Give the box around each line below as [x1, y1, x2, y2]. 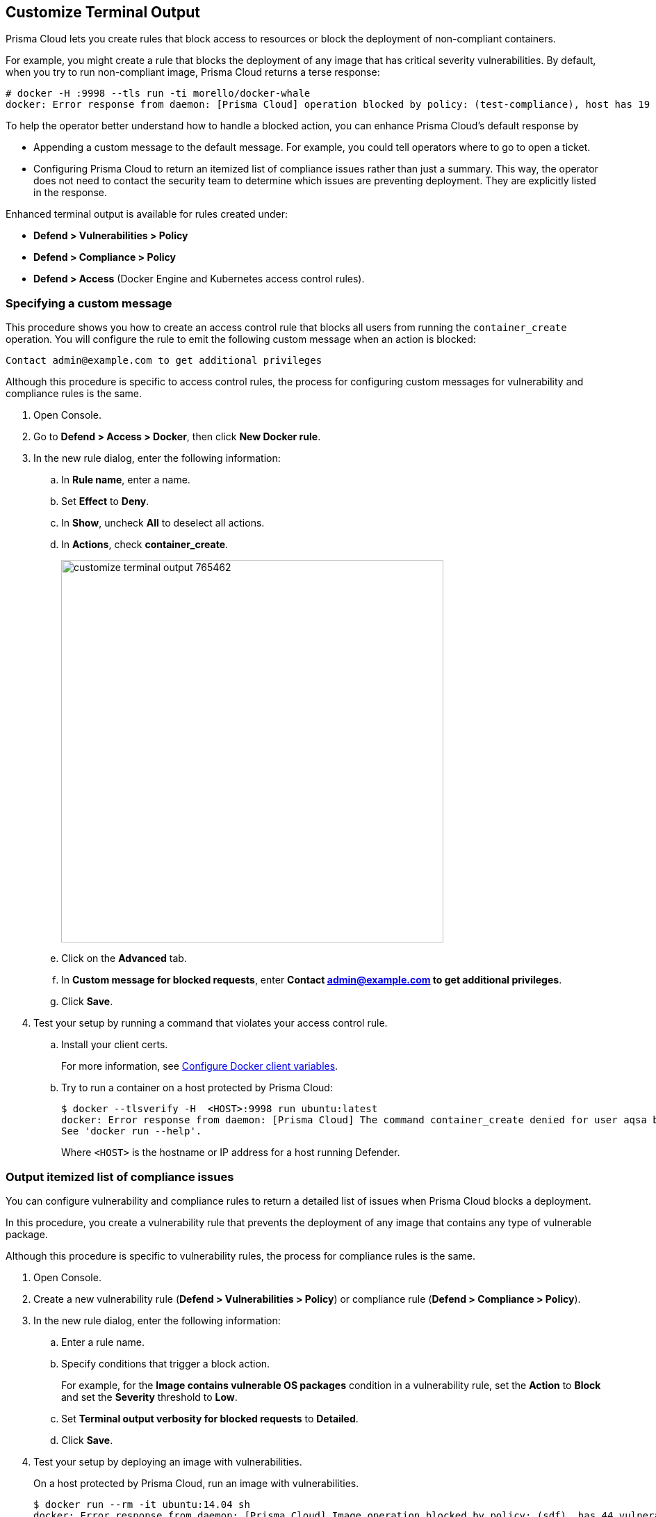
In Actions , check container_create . [61, 538, 229, 551]
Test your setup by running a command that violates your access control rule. [33, 1017, 388, 1029]
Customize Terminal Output [6, 3, 201, 21]
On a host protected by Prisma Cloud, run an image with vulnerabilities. [33, 1477, 359, 1489]
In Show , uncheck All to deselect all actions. [61, 517, 265, 529]
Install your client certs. [61, 1038, 168, 1051]
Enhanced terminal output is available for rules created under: [6, 208, 288, 220]
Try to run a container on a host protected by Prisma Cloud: [61, 1082, 333, 1094]
